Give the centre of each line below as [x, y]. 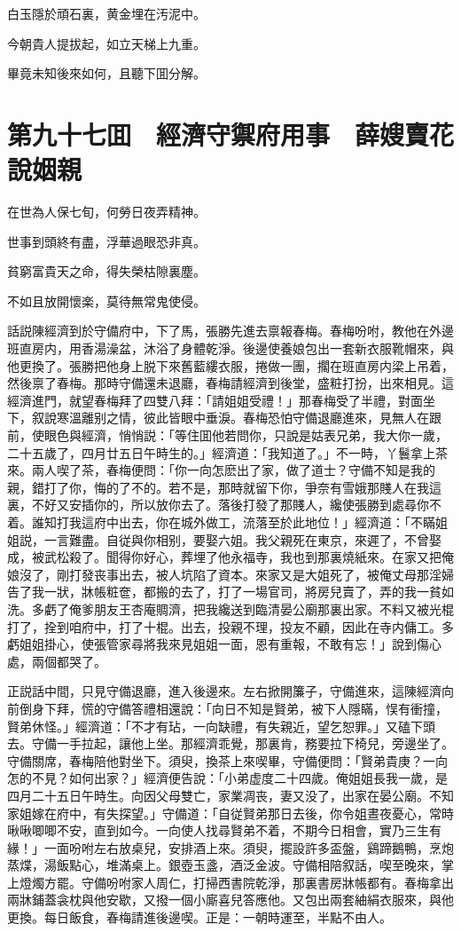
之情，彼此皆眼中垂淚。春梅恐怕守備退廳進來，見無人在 [267, 418]
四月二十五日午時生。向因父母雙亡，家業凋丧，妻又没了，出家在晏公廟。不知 [230, 795]
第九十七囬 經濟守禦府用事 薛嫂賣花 [231, 134]
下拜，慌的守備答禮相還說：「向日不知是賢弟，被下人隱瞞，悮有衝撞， [246, 708]
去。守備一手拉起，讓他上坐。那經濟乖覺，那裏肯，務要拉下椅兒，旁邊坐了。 [230, 743]
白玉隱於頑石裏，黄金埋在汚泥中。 [106, 13]
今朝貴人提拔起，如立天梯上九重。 [106, 43]
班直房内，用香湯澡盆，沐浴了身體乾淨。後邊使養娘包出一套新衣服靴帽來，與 [230, 348]
